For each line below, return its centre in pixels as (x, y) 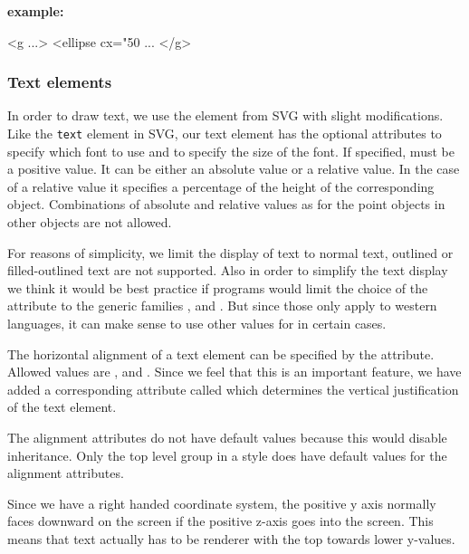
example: (36, 11)
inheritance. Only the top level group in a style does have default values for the (227, 455)
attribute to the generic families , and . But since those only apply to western (222, 306)
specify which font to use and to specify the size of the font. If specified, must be (231, 151)
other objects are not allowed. (90, 222)
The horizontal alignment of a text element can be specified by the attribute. (221, 353)
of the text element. (62, 407)
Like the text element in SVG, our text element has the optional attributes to (225, 133)
